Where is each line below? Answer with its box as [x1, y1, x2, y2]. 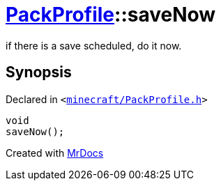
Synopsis [6, 63, 72, 82]
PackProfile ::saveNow [6, 3, 216, 26]
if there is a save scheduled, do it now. [6, 39, 182, 52]
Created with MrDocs [6, 146, 104, 159]
